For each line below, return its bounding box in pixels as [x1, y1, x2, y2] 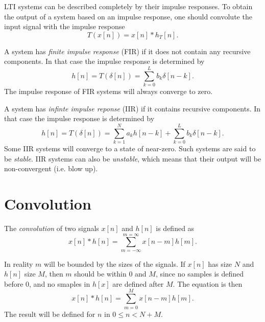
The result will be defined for [4, 308, 95, 319]
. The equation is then [173, 278, 243, 289]
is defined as [156, 222, 195, 233]
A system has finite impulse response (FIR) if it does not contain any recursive [4, 45, 251, 56]
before [4, 278, 23, 289]
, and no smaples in [29, 278, 90, 289]
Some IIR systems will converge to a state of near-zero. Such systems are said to [4, 143, 256, 153]
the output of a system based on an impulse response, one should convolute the [4, 11, 252, 21]
